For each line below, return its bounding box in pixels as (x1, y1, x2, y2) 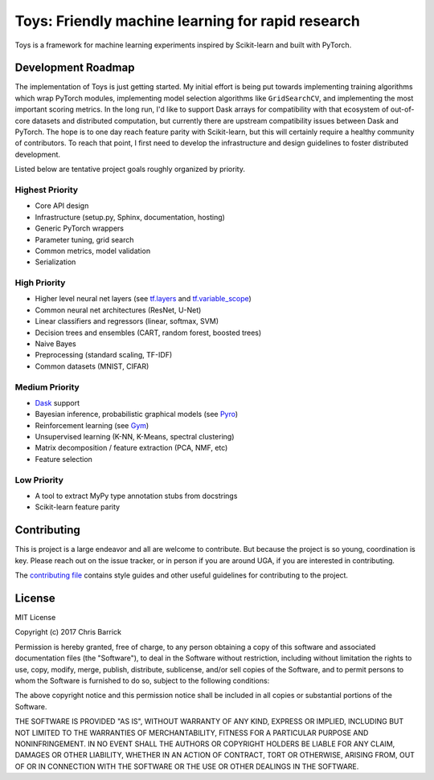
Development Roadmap (14, 61, 135, 75)
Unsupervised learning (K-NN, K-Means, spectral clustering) (35, 432, 235, 442)
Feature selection (35, 454, 92, 464)
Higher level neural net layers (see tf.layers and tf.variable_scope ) (35, 294, 252, 304)
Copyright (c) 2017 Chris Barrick (14, 627, 122, 637)
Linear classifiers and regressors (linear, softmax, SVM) (35, 316, 219, 326)
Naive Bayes (35, 338, 76, 349)
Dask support (35, 398, 80, 407)
